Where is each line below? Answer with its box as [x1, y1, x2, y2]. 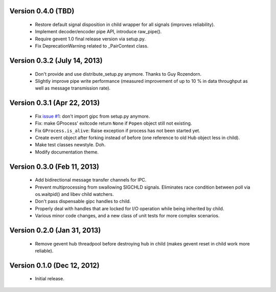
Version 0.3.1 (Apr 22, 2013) [9, 99, 100, 107]
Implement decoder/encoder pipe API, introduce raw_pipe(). [35, 29, 162, 35]
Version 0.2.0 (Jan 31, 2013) [9, 226, 101, 235]
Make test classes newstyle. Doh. [35, 142, 106, 148]
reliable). [35, 248, 54, 254]
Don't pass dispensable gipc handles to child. [35, 198, 131, 205]
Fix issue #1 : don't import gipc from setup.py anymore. [35, 113, 150, 119]
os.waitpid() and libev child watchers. [35, 191, 114, 197]
